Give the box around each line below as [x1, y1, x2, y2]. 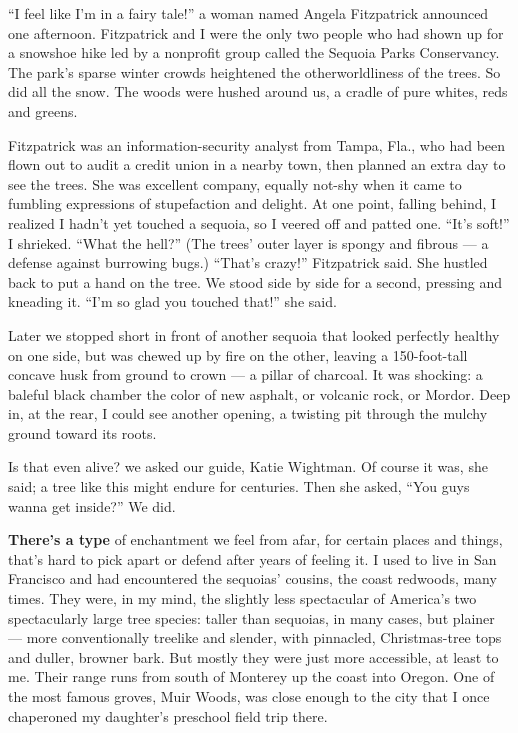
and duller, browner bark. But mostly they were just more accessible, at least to [8, 646, 499, 667]
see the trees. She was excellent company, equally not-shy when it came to [8, 173, 462, 194]
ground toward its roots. [8, 422, 157, 443]
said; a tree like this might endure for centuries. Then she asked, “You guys [8, 476, 470, 497]
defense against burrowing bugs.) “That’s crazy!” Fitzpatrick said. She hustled [8, 252, 488, 273]
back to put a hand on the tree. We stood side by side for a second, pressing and [8, 271, 503, 292]
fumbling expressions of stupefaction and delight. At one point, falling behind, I [8, 193, 497, 214]
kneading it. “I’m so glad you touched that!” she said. [8, 291, 337, 312]
